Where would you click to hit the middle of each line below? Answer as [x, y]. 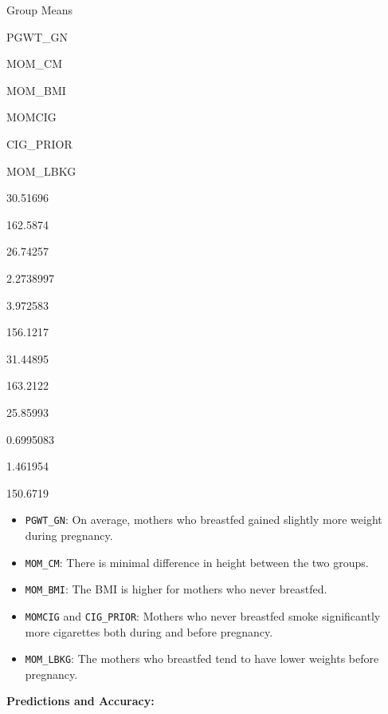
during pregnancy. [69, 535]
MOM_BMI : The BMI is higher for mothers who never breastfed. [176, 589]
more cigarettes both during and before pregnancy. [149, 631]
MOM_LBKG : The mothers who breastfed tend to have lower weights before [202, 658]
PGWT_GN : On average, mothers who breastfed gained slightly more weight [204, 520]
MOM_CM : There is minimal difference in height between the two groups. [197, 562]
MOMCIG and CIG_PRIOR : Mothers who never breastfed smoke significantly [203, 615]
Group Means [40, 10]
